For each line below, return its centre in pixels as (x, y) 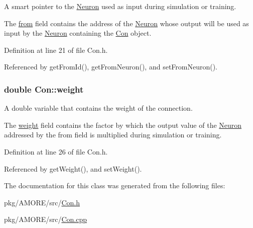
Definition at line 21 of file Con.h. (56, 50)
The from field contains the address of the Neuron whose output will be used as (126, 23)
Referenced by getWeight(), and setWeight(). (73, 168)
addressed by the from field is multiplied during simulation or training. (113, 135)
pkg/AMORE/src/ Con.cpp (46, 219)
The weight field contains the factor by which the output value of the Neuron (123, 125)
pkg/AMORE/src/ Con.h (42, 202)
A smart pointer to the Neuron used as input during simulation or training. (120, 6)
